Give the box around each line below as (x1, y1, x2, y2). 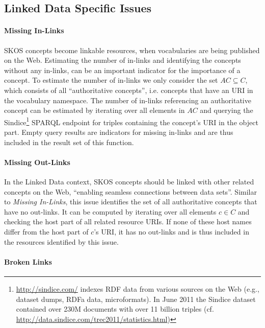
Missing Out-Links (4, 156, 70, 167)
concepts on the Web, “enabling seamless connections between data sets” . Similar (4, 186, 257, 197)
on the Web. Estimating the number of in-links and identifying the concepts (4, 55, 241, 65)
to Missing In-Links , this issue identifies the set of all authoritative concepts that (4, 196, 257, 207)
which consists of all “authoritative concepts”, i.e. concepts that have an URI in (4, 84, 253, 95)
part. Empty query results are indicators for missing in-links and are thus (4, 126, 233, 137)
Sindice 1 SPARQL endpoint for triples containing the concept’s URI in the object (4, 115, 258, 127)
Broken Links (4, 256, 52, 267)
